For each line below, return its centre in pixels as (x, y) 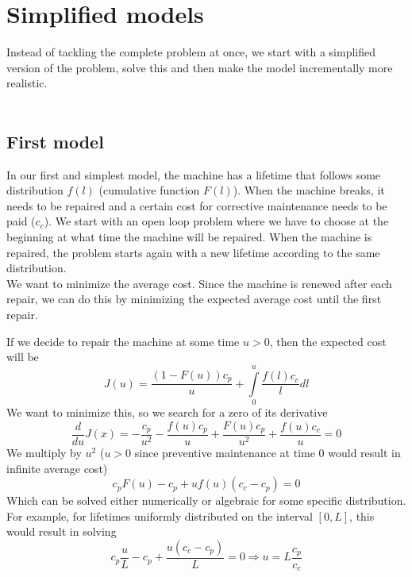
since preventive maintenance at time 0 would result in (268, 453)
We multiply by (44, 453)
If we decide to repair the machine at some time (123, 341)
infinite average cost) (57, 468)
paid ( (21, 221)
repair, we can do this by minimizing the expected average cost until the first (194, 299)
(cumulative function (149, 190)
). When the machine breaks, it (309, 190)
